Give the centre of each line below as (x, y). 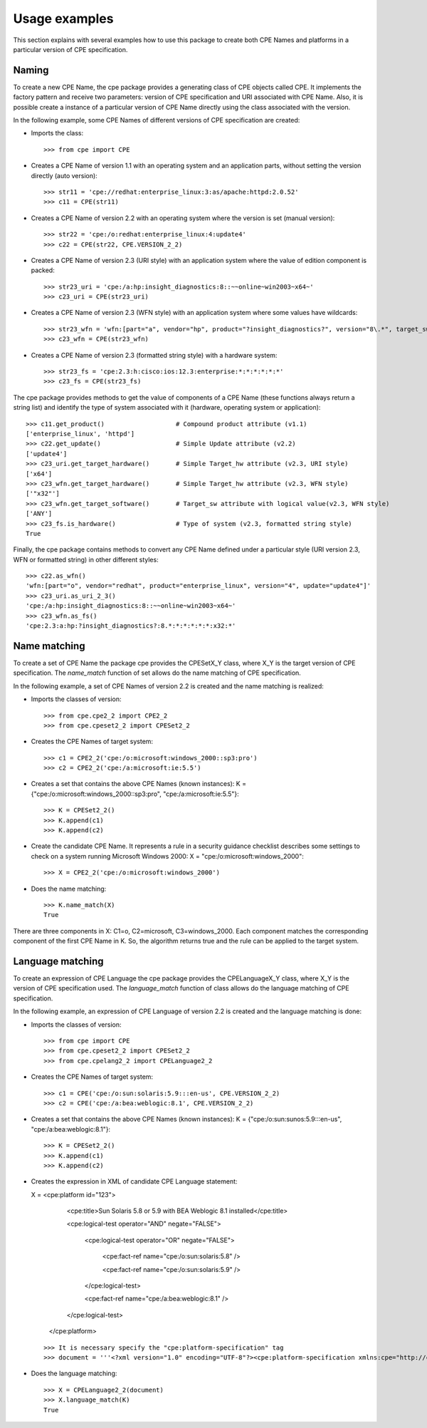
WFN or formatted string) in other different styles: (86, 559)
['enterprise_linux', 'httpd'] (80, 434)
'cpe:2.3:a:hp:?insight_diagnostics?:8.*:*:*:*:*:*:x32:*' (131, 626)
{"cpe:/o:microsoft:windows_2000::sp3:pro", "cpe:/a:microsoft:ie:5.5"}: (135, 794)
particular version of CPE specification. (70, 49)
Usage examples (63, 19)
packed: (43, 270)
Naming (31, 70)
